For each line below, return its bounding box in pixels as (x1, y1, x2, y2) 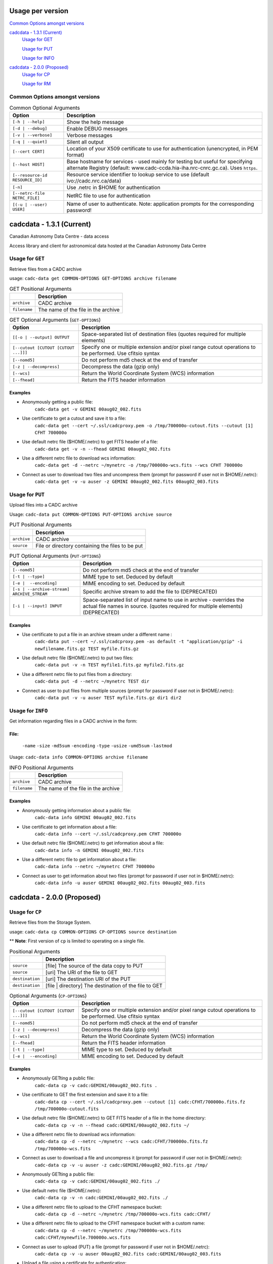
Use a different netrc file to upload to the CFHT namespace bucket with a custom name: (22, 1220, 206, 1226)
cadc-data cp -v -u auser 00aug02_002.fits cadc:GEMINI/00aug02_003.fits (34, 1251, 222, 1256)
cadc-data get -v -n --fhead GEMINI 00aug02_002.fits (34, 446, 171, 452)
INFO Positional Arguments (9, 764, 74, 771)
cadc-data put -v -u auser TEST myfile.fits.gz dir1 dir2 (34, 695, 181, 701)
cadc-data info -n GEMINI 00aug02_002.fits (34, 847, 144, 853)
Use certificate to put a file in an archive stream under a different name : (22, 631, 172, 637)
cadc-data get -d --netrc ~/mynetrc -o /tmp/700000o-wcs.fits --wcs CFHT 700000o (34, 463, 243, 468)
